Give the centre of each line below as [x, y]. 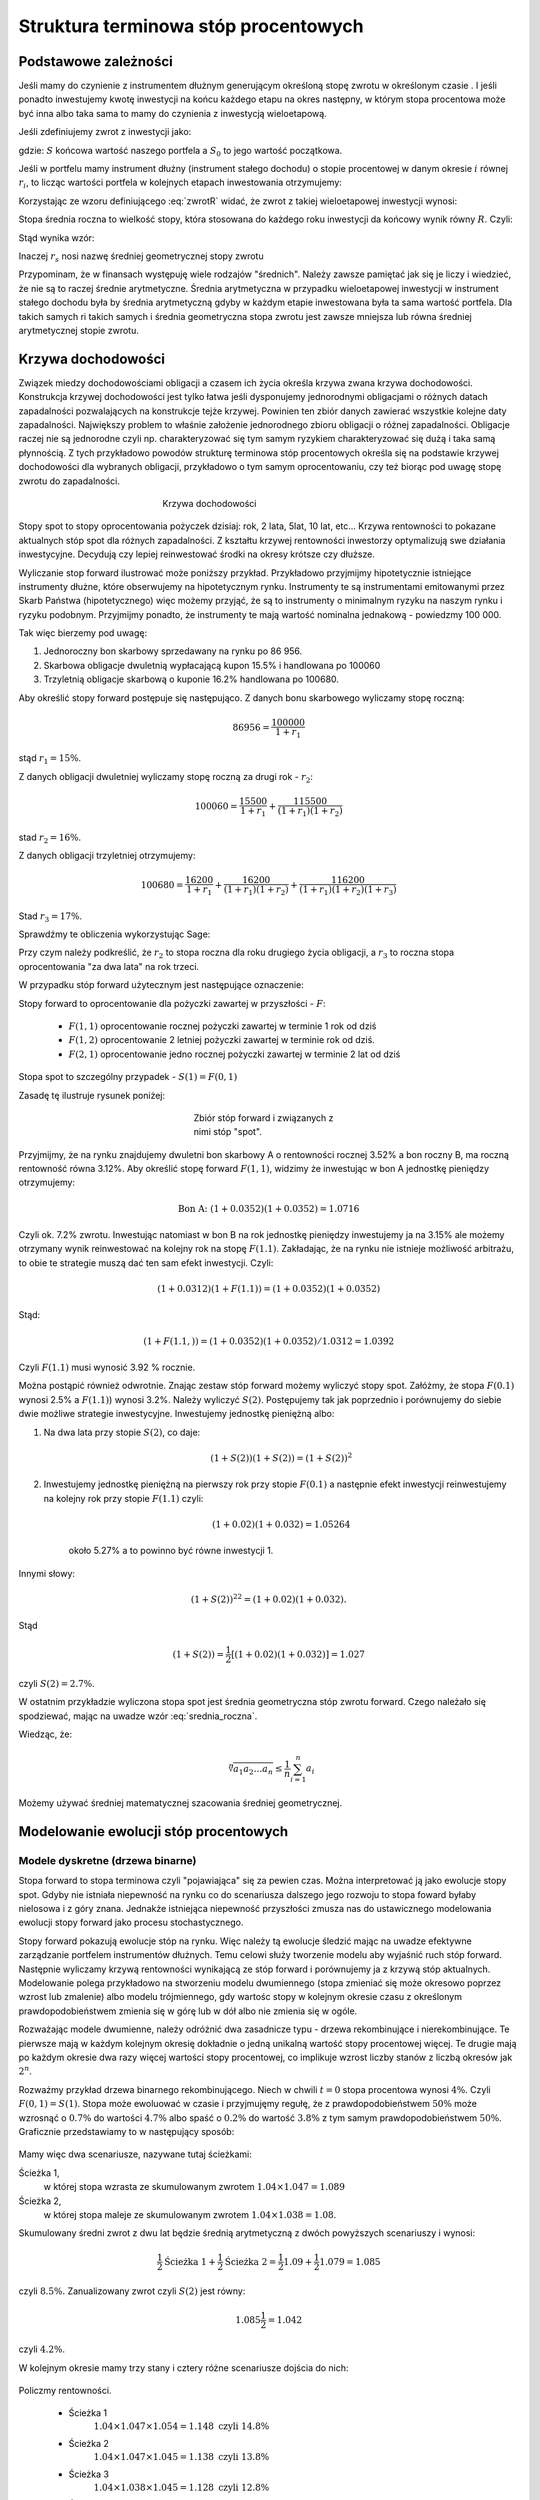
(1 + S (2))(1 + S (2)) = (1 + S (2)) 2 [281, 1457]
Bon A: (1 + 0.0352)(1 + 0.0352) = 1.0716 [268, 1208]
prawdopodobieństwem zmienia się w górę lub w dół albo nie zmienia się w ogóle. [188, 2011]
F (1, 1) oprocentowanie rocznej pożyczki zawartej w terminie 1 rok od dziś [222, 1026]
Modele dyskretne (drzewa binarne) [107, 1860]
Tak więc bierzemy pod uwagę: [83, 633]
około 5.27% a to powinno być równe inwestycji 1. [171, 1551]
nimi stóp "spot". [227, 1132]
